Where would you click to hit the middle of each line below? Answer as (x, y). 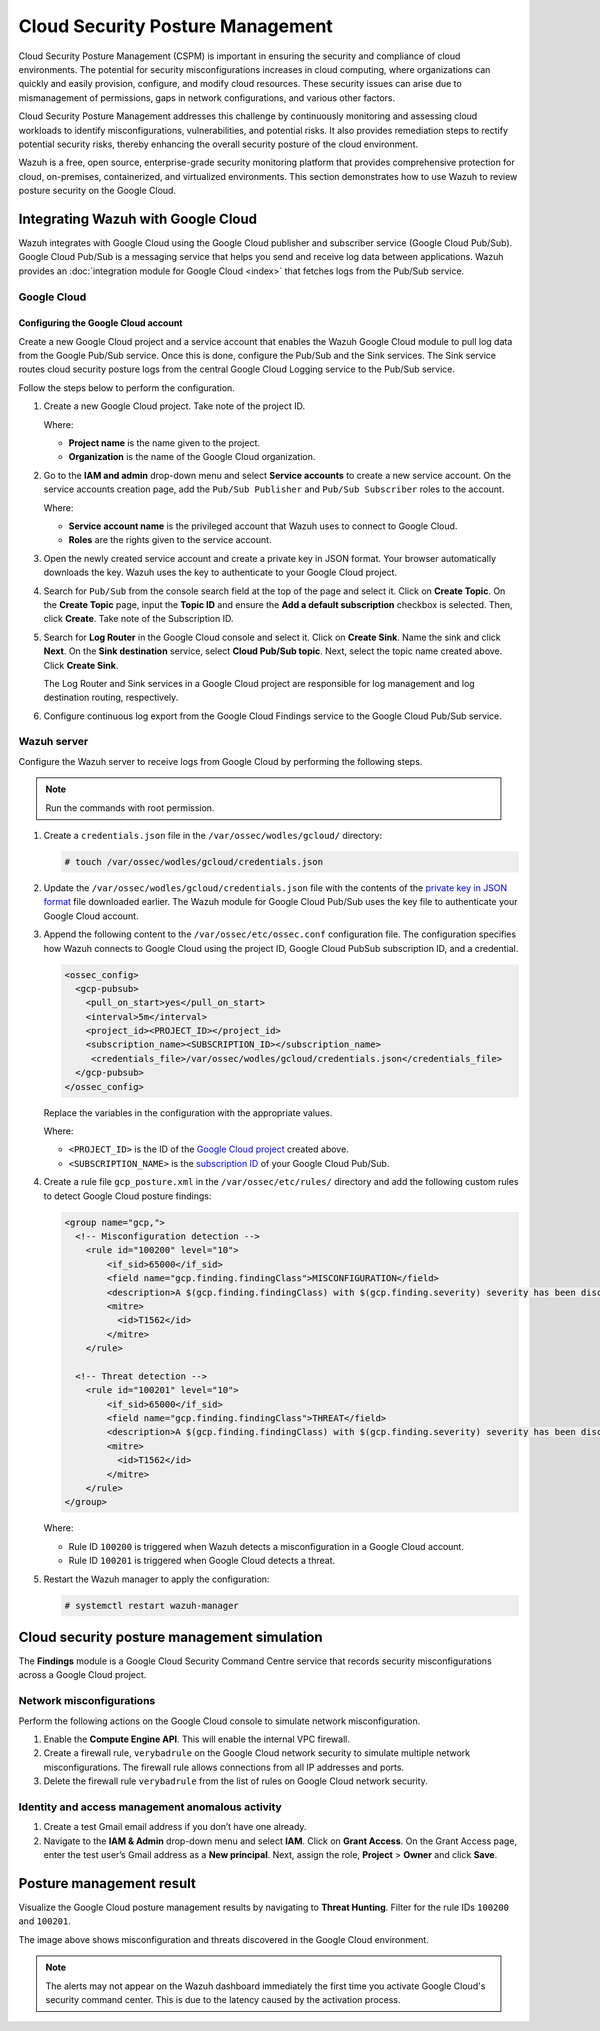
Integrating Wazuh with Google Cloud (138, 218)
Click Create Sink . (81, 665)
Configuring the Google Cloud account (100, 323)
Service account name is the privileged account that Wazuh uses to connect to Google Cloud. (263, 526)
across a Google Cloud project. (82, 1675)
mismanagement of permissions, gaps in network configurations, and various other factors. (207, 97)
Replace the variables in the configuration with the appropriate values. (188, 1112)
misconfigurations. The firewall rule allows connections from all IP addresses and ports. (224, 1767)
